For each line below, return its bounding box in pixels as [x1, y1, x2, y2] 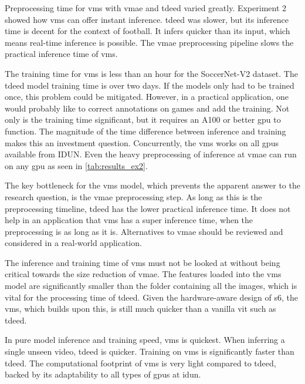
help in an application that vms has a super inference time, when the [5, 214, 253, 226]
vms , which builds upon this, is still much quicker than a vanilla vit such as [5, 302, 276, 315]
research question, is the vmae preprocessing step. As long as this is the [5, 190, 262, 203]
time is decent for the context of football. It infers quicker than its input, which [5, 25, 290, 37]
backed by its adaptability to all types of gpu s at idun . [5, 368, 201, 380]
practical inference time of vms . [5, 48, 118, 60]
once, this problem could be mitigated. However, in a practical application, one [5, 90, 289, 103]
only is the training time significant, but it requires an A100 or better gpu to [5, 113, 281, 126]
